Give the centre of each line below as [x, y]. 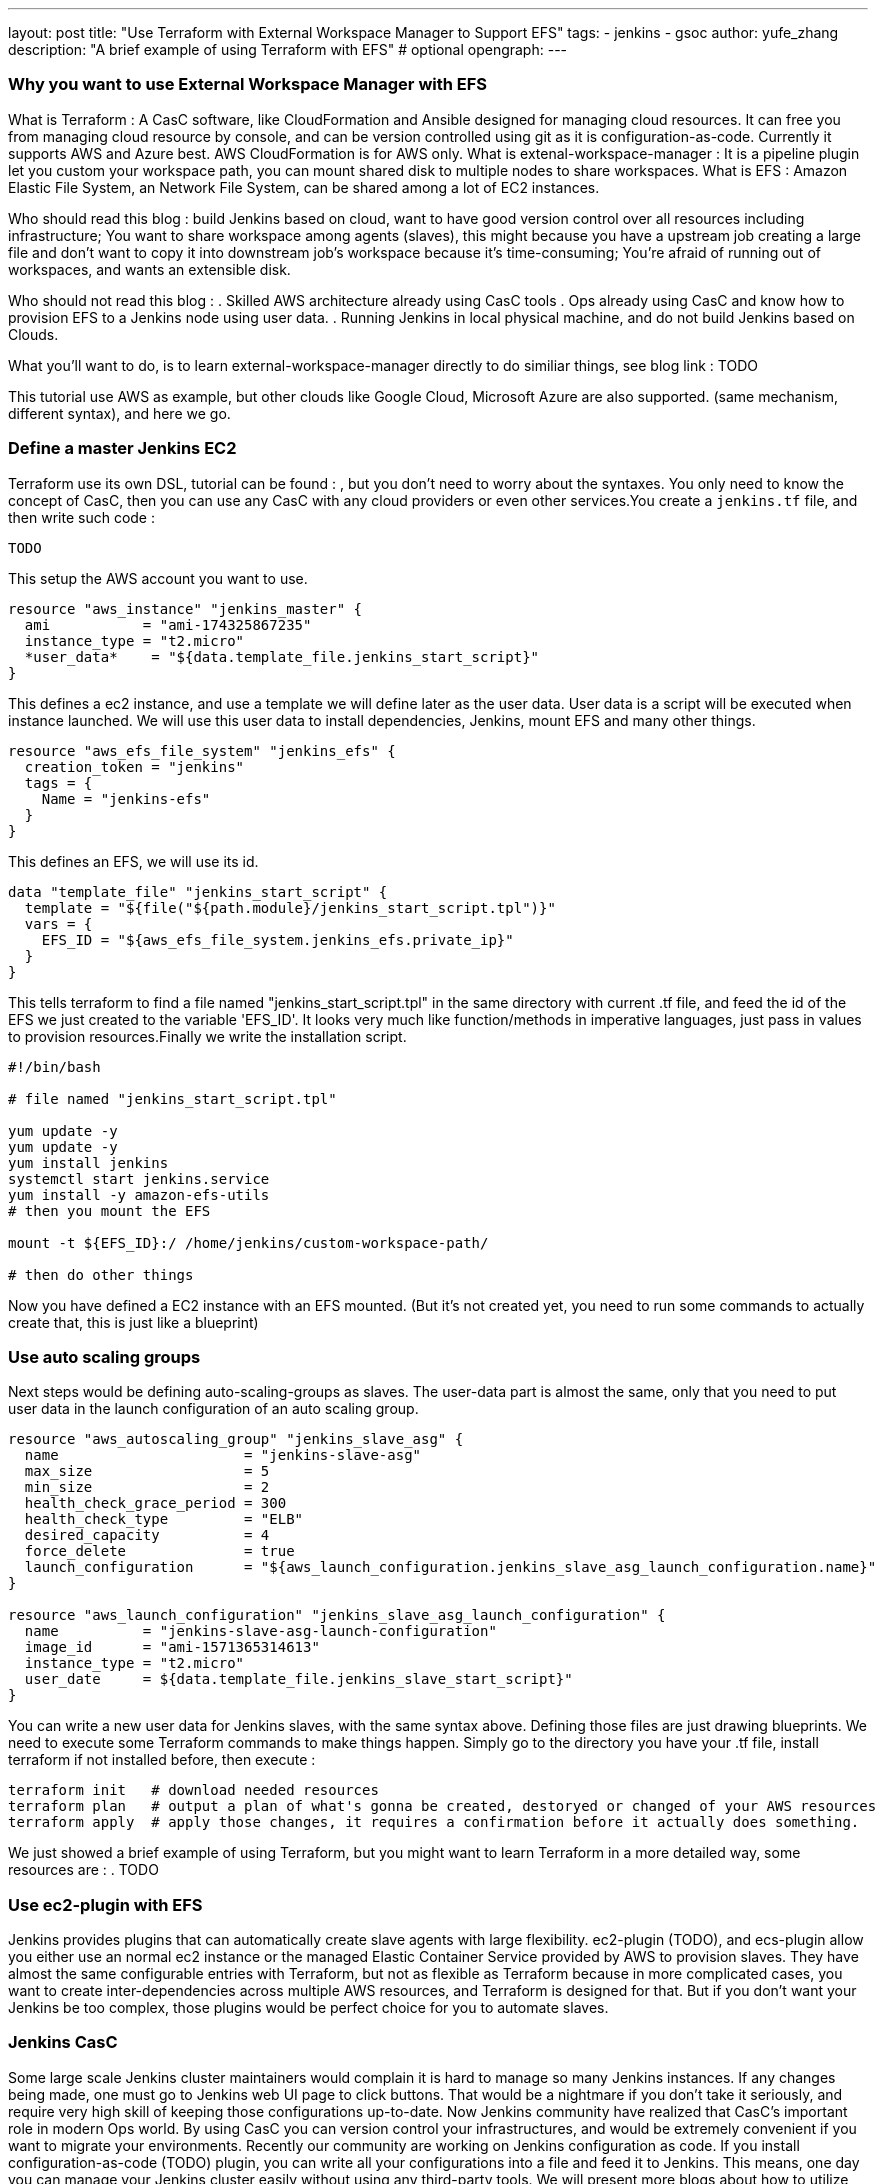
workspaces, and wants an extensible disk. [149, 269]
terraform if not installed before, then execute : [162, 1760]
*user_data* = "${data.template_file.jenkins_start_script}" [282, 656]
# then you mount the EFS [109, 1210]
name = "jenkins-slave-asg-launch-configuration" [260, 1631]
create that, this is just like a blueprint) [133, 1322]
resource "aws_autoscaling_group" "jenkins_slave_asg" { [236, 1439]
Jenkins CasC [63, 2042]
